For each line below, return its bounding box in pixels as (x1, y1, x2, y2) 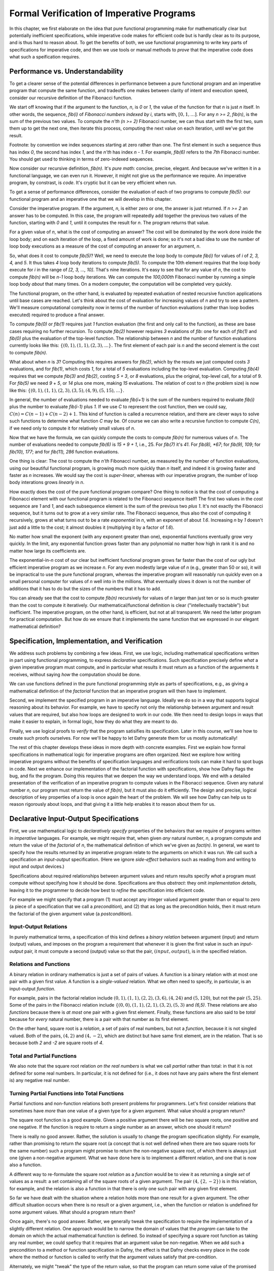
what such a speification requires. (9, 54, 81, 60)
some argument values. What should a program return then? (9, 1209, 135, 1215)
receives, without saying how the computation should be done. (9, 671, 141, 677)
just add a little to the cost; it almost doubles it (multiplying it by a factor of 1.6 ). (9, 524, 175, 530)
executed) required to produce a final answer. (9, 312, 105, 318)
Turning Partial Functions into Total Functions (9, 1090, 124, 1097)
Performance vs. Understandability (9, 67, 124, 76)
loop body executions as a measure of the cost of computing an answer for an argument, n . (9, 243, 201, 249)
